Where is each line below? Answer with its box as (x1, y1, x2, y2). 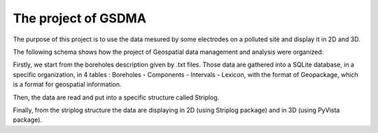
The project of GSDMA (13, 10, 147, 26)
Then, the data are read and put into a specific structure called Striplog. (13, 93, 220, 101)
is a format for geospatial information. (13, 80, 122, 89)
